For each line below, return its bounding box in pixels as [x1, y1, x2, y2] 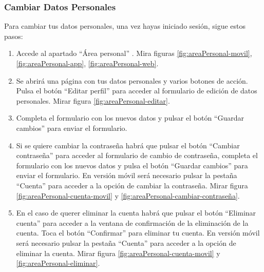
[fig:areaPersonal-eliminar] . [16, 258, 100, 268]
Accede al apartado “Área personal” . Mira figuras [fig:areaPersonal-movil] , [16, 48, 252, 59]
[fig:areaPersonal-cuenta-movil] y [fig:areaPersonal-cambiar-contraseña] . [16, 190, 240, 201]
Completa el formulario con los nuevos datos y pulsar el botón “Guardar [16, 112, 244, 123]
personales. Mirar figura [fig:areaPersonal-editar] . [16, 95, 170, 106]
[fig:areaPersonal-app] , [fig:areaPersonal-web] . [16, 58, 159, 68]
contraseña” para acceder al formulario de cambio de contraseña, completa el [16, 150, 258, 161]
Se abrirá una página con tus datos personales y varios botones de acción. [16, 75, 248, 86]
